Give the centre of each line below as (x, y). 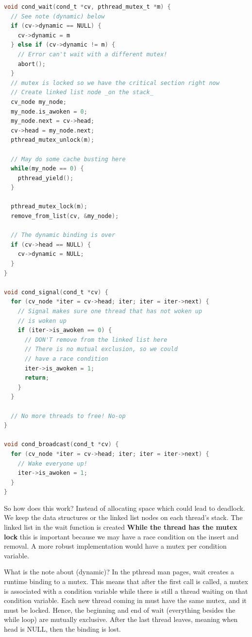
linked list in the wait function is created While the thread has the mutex (121, 527)
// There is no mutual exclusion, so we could (101, 349)
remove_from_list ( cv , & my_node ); (65, 216)
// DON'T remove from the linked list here (96, 340)
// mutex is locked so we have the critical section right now (115, 83)
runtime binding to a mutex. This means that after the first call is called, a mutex (126, 581)
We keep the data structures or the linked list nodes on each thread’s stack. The (123, 517)
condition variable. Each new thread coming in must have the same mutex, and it (125, 600)
